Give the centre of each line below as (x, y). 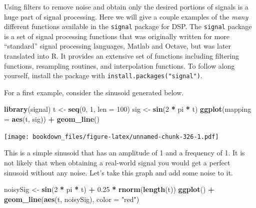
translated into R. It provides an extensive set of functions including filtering (122, 56)
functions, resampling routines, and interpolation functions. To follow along (119, 65)
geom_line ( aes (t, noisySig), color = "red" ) (72, 199)
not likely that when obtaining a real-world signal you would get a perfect (117, 162)
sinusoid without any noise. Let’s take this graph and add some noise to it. (118, 172)
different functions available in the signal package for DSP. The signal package (128, 26)
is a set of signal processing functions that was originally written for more (117, 36)
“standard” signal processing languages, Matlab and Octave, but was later (118, 46)
